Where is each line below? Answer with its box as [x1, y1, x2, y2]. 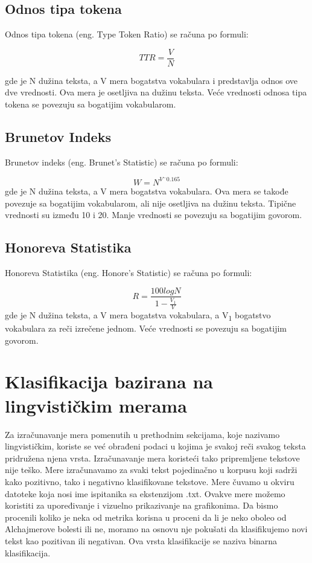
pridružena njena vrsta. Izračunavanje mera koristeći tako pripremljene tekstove [5, 451, 300, 464]
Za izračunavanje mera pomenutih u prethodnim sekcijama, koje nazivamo [5, 428, 280, 440]
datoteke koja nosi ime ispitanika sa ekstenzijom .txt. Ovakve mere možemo [5, 487, 285, 500]
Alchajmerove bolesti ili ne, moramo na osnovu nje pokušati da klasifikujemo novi [5, 523, 308, 535]
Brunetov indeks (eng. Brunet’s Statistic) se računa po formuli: [5, 155, 238, 168]
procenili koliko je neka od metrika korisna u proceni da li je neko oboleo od [5, 510, 287, 523]
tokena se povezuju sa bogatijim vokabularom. [5, 98, 176, 111]
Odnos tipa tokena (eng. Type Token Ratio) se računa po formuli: [5, 28, 249, 40]
